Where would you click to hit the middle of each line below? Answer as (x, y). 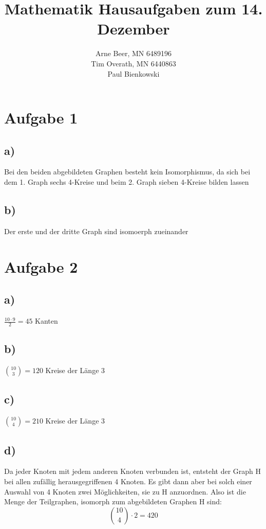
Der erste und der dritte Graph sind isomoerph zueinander (96, 231)
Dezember (134, 29)
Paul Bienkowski (134, 73)
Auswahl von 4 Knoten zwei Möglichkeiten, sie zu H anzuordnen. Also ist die (125, 491)
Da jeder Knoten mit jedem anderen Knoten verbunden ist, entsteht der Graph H (132, 471)
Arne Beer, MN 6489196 (134, 53)
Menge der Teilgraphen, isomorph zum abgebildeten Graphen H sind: (113, 501)
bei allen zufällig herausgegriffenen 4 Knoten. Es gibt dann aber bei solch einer (128, 481)
